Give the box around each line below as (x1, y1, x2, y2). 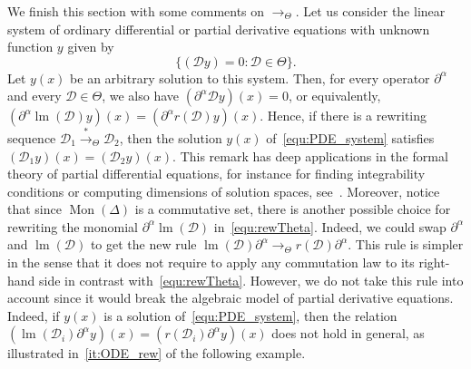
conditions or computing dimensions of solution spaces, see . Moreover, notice (7, 181, 440, 200)
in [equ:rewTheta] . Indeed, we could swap (213, 217, 446, 236)
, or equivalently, (288, 86, 381, 105)
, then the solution (119, 128, 222, 147)
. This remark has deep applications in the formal (172, 146, 448, 165)
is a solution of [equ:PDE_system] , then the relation (103, 306, 397, 325)
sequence (7, 128, 56, 147)
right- (418, 253, 450, 272)
